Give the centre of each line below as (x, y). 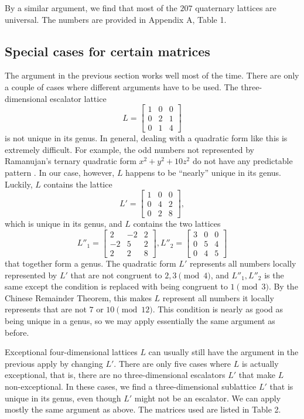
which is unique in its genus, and (64, 224)
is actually (260, 363)
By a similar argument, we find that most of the (91, 8)
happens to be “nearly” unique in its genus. (204, 173)
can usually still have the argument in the (223, 352)
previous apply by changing (54, 363)
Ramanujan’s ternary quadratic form (71, 161)
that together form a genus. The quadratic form (90, 263)
